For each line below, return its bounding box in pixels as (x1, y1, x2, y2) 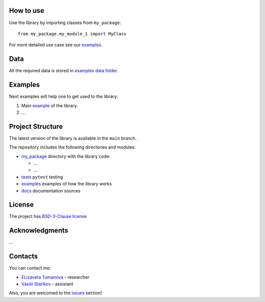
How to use (9, 6, 44, 15)
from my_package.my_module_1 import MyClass (18, 31, 127, 36)
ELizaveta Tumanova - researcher (21, 274, 90, 280)
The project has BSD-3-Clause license (9, 213, 87, 219)
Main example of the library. (21, 102, 78, 108)
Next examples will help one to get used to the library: (9, 93, 118, 99)
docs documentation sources (21, 187, 80, 194)
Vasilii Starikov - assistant (21, 281, 74, 287)
